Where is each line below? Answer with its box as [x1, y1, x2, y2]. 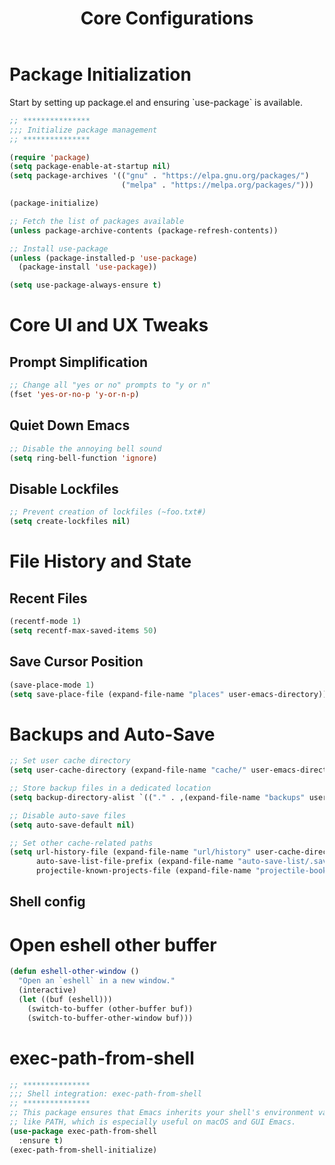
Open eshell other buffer [9, 933, 217, 956]
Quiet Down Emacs [9, 417, 131, 434]
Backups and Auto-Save [9, 723, 216, 746]
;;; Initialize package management [9, 125, 158, 135]
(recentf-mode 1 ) [9, 617, 82, 627]
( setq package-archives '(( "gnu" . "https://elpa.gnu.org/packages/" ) [9, 171, 310, 181]
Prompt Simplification [9, 353, 149, 371]
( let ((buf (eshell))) [18, 995, 113, 1005]
